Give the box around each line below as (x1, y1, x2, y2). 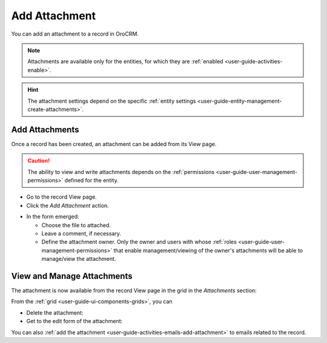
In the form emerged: (26, 213, 79, 220)
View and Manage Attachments (11, 271, 133, 281)
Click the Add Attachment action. (26, 202, 109, 209)
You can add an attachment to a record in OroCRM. (11, 30, 139, 37)
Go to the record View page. (26, 193, 97, 200)
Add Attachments (11, 124, 79, 135)
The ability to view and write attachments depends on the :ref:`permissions (27, 168, 215, 175)
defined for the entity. (64, 176, 119, 184)
